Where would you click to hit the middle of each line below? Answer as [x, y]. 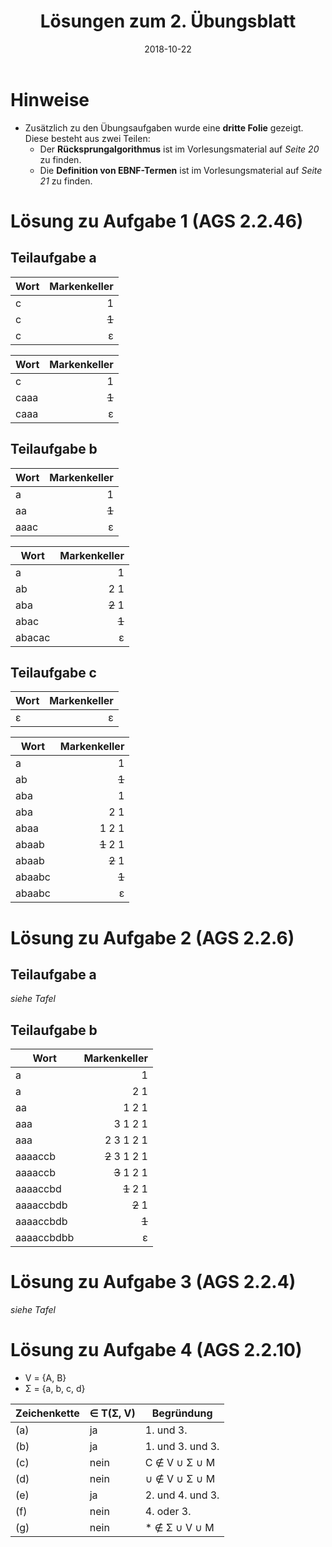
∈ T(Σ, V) [112, 1413]
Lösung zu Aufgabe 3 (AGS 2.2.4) [153, 1282]
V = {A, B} [45, 1378]
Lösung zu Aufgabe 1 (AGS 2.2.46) [157, 221]
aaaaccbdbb [45, 1238]
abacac [33, 637]
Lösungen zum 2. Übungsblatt [168, 21]
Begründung [182, 1413]
